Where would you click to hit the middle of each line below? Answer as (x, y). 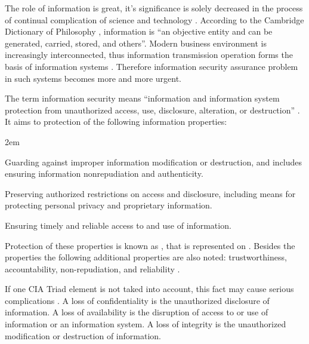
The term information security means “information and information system (142, 98)
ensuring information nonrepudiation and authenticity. (104, 173)
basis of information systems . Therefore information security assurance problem (152, 66)
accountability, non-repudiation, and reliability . (92, 268)
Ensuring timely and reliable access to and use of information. (118, 225)
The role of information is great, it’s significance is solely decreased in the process (154, 8)
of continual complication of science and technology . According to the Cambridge (154, 19)
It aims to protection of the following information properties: (116, 122)
